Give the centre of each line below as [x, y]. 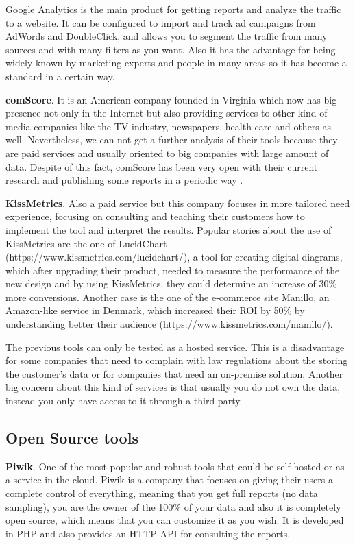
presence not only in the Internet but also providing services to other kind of [167, 113]
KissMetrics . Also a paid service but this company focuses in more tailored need [178, 203]
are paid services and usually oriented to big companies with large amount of [167, 153]
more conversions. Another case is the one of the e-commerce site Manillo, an [168, 296]
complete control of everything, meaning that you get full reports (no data [162, 493]
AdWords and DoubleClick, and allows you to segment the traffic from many [167, 36]
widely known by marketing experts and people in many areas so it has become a [176, 63]
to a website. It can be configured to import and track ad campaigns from [161, 22]
